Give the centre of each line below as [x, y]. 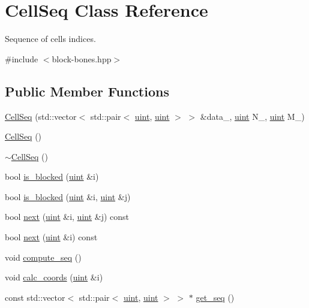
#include [22, 58]
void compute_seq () [43, 257]
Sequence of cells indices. [50, 39]
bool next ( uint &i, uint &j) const [67, 217]
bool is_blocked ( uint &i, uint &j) [68, 196]
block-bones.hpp [82, 58]
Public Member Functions [87, 91]
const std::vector [35, 297]
